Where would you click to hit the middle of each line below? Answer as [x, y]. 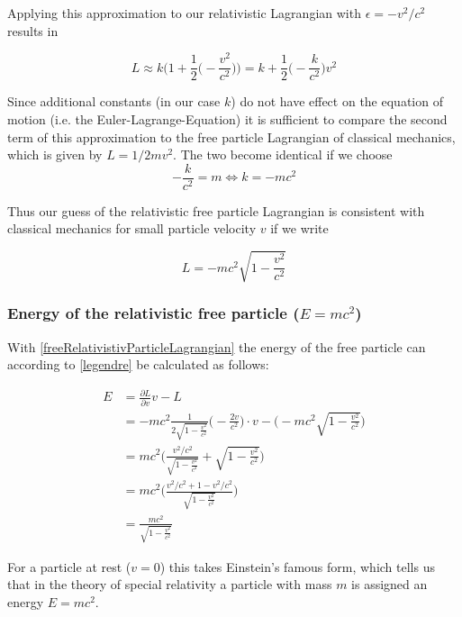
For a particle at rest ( [69, 566]
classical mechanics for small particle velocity [132, 228]
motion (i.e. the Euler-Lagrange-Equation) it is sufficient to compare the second [227, 118]
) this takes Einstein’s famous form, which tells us [297, 566]
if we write [299, 228]
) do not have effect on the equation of [337, 101]
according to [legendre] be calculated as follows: [138, 364]
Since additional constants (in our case [114, 101]
